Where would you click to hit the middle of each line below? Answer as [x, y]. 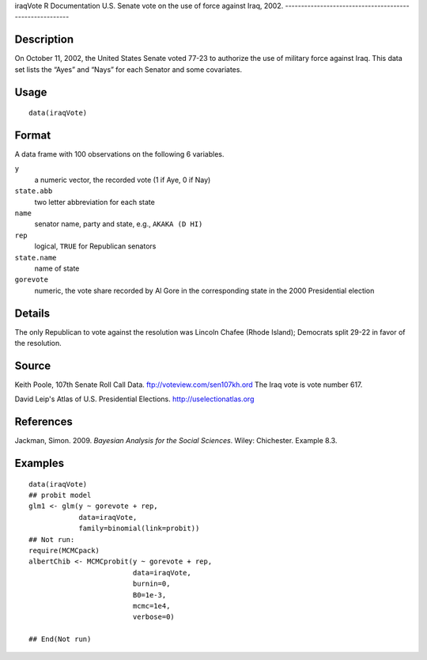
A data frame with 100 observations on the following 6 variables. [119, 154]
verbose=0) [154, 617]
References [43, 422]
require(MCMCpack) [64, 550]
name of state [57, 268]
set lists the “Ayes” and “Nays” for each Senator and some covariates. [128, 69]
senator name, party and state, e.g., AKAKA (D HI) [119, 224]
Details [32, 313]
